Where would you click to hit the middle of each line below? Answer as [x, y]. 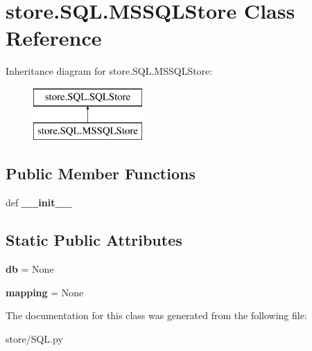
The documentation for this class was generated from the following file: [156, 315]
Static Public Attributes [94, 240]
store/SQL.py [34, 338]
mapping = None [45, 292]
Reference [54, 38]
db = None [30, 269]
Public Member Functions [101, 173]
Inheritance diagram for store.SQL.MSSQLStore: [109, 71]
